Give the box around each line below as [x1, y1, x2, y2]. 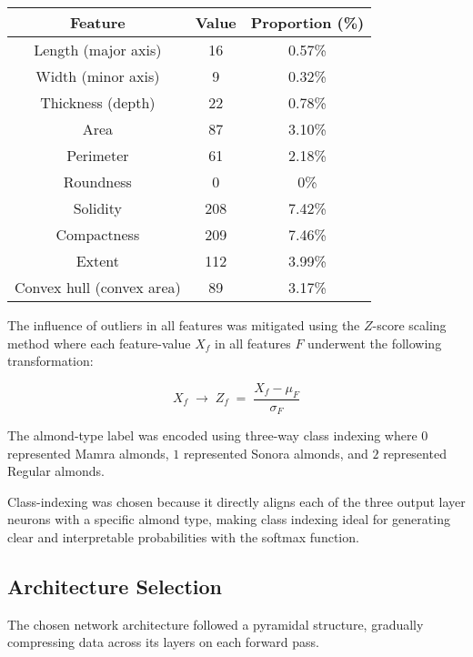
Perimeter [66, 145, 129, 166]
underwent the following [307, 333, 442, 352]
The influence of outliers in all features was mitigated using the [7, 316, 360, 334]
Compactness [55, 224, 140, 245]
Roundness [63, 171, 132, 192]
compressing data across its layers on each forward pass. [7, 632, 319, 652]
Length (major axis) [34, 39, 162, 60]
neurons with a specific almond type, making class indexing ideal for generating [7, 510, 450, 529]
